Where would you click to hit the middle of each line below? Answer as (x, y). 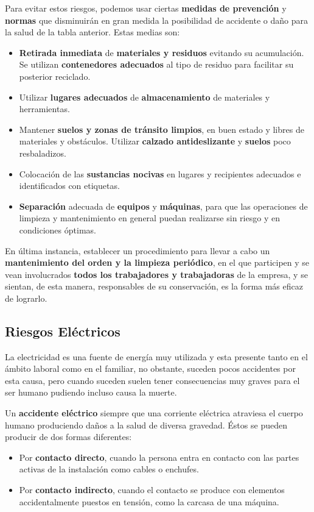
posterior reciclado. (55, 76)
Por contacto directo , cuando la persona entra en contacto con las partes (159, 457)
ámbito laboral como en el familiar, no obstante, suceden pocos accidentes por (150, 368)
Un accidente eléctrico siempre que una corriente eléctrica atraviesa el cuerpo (154, 413)
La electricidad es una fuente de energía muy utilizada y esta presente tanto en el (156, 356)
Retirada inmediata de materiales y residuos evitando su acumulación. (162, 52)
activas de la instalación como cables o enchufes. (109, 469)
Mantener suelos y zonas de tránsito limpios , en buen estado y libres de (162, 129)
